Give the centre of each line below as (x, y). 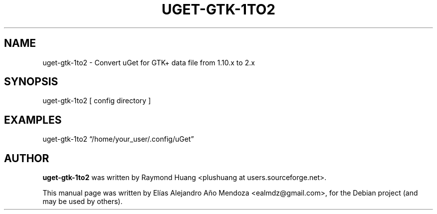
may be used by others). (83, 202)
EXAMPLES (33, 120)
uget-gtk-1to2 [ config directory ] (97, 101)
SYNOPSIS (31, 82)
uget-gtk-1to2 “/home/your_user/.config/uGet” (118, 139)
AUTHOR (27, 158)
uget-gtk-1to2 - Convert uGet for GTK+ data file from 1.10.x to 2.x (149, 62)
